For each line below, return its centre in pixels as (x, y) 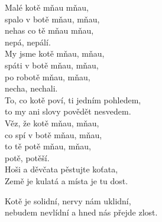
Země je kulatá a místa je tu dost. (67, 180)
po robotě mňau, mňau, (48, 76)
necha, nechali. (31, 88)
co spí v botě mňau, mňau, (54, 134)
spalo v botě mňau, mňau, (52, 19)
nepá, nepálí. (28, 42)
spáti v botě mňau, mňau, (52, 65)
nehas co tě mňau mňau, (49, 30)
